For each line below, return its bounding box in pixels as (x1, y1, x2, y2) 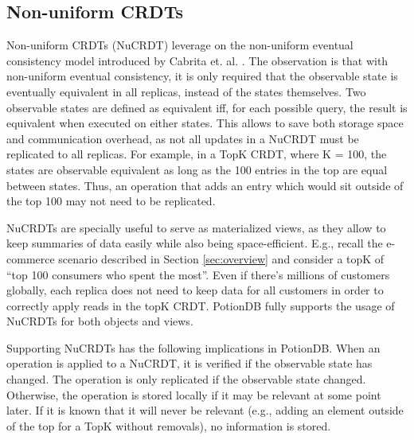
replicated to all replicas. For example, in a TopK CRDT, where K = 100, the (6, 146, 387, 162)
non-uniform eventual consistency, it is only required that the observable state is (6, 68, 398, 84)
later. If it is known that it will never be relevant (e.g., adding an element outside (6, 402, 404, 419)
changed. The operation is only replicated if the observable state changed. (6, 371, 366, 387)
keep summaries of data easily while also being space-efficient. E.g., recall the (6, 235, 383, 251)
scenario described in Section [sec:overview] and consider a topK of (58, 250, 385, 267)
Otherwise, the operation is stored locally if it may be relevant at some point (6, 386, 381, 403)
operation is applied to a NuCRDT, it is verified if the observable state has (6, 355, 373, 372)
